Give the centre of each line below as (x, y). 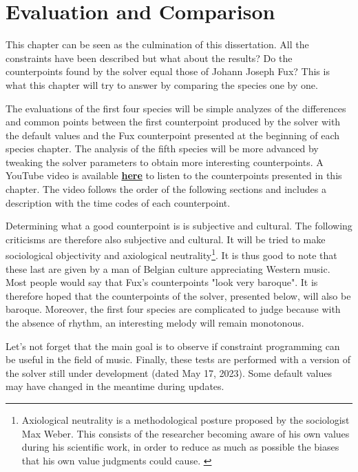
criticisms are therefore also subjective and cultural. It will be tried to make (166, 239)
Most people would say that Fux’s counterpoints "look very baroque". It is (162, 282)
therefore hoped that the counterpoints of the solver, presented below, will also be (178, 295)
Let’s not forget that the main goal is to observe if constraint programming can (173, 346)
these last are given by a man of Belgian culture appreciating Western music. (168, 268)
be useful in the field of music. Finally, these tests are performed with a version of (178, 359)
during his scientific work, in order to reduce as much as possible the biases (180, 447)
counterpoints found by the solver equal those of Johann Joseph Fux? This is (168, 71)
